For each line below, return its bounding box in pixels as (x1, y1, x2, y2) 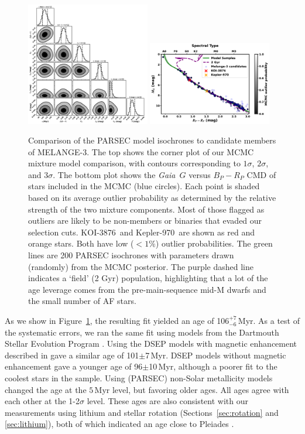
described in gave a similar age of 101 (5, 348, 139, 361)
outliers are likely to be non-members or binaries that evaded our (28, 214, 262, 227)
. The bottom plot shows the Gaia (53, 168, 176, 180)
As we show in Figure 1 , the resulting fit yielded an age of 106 (5, 315, 229, 327)
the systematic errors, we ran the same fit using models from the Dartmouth (5, 326, 279, 338)
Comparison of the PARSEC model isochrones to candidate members (28, 134, 276, 146)
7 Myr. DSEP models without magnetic (145, 348, 286, 361)
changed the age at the (5, 383, 87, 395)
